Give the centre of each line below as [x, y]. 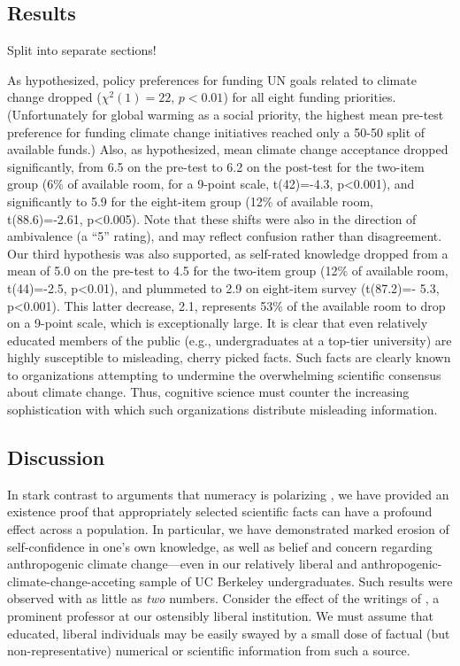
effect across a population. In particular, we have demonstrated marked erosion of [228, 529]
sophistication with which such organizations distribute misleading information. [222, 410]
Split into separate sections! [82, 50]
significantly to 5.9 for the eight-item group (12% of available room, [190, 201]
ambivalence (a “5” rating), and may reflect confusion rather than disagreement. [225, 236]
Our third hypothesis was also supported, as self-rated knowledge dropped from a [228, 253]
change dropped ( [54, 97]
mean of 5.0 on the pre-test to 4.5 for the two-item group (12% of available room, [228, 271]
